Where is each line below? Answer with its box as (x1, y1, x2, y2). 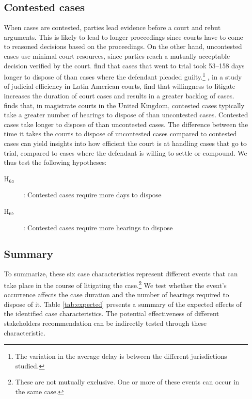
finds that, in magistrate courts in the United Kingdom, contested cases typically (4, 100, 245, 110)
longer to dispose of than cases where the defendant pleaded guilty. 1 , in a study (4, 70, 242, 81)
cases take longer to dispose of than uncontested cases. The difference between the (4, 119, 248, 129)
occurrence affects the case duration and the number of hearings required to (4, 289, 229, 300)
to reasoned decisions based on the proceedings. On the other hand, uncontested (4, 41, 242, 51)
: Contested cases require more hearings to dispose (23, 222, 173, 232)
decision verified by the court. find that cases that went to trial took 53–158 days (4, 60, 245, 70)
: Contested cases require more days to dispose (23, 190, 161, 200)
